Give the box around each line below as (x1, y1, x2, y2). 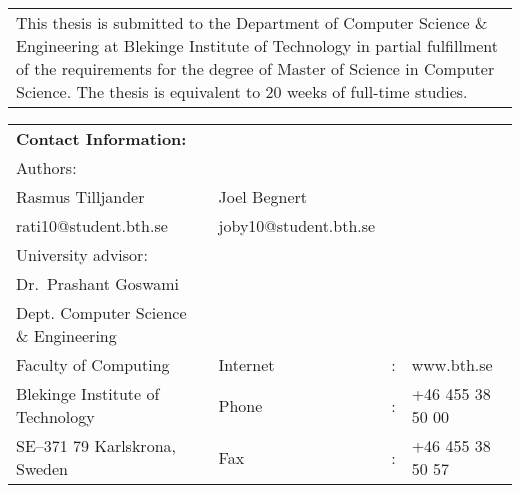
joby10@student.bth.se (218, 214, 376, 237)
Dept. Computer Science (16, 301, 187, 324)
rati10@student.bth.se (16, 214, 168, 237)
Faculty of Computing (16, 353, 170, 376)
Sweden (16, 457, 69, 480)
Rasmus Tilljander (16, 185, 145, 208)
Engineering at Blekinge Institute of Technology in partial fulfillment (16, 34, 499, 57)
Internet (218, 353, 275, 376)
